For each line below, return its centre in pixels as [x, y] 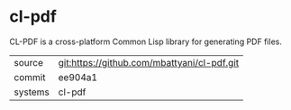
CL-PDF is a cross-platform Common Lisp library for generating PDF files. [145, 41]
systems [32, 92]
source [28, 62]
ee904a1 [77, 77]
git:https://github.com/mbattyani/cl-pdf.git [149, 62]
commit [30, 77]
